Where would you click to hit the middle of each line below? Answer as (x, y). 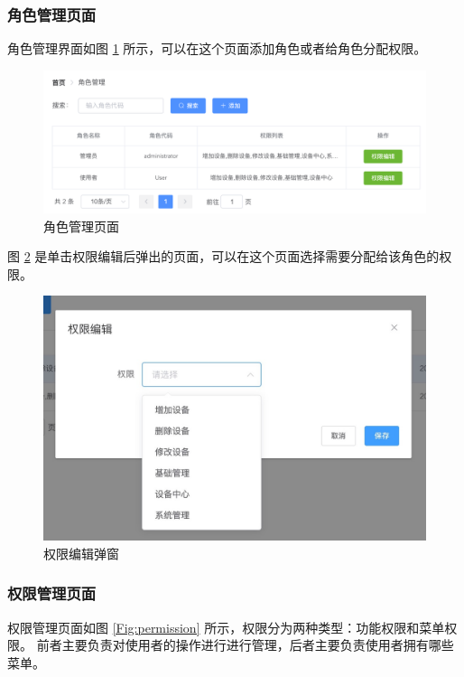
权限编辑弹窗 (81, 553)
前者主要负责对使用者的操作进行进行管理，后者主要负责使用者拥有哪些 (245, 645)
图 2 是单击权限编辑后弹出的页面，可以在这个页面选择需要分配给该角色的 (223, 256)
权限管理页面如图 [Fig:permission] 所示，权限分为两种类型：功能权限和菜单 (226, 627)
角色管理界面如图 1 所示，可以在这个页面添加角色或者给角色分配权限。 (217, 48)
